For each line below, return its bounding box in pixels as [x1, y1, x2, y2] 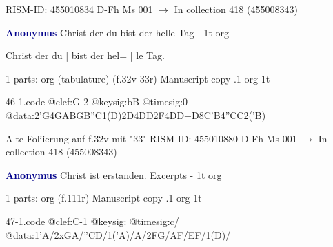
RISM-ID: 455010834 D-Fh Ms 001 [6, 2, 153, 16]
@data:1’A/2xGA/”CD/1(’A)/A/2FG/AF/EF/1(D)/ [6, 227, 231, 241]
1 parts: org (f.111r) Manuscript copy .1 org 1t [6, 191, 202, 205]
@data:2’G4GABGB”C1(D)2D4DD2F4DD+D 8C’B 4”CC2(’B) [6, 107, 266, 122]
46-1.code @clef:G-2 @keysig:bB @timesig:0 [6, 94, 188, 109]
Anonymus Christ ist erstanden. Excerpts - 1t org [6, 167, 222, 182]
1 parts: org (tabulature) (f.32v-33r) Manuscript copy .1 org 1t [6, 71, 270, 85]
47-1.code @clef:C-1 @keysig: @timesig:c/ [6, 213, 179, 228]
